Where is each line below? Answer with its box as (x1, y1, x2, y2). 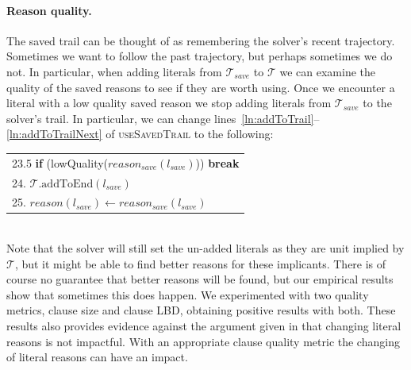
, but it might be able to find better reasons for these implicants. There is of (14, 255, 386, 272)
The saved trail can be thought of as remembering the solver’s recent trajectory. (6, 32, 395, 48)
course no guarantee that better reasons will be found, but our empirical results (6, 271, 394, 287)
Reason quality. (6, 2, 92, 18)
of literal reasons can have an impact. (6, 349, 188, 365)
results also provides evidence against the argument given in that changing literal (6, 318, 401, 334)
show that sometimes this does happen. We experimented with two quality (6, 286, 369, 303)
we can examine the (279, 63, 376, 79)
